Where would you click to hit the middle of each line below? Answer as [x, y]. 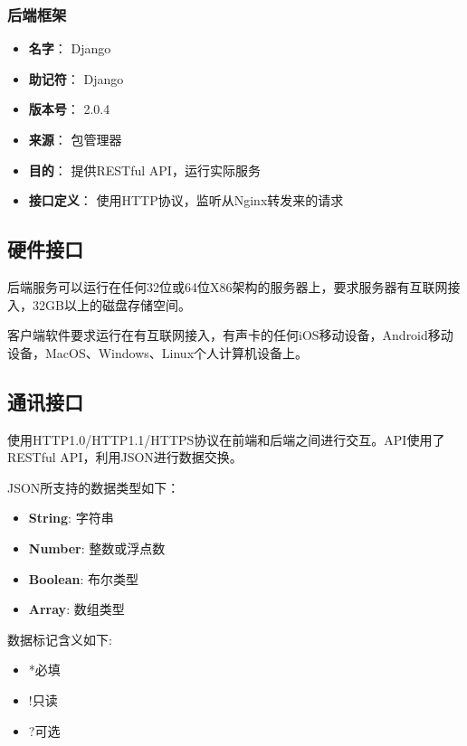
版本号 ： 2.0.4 [69, 109]
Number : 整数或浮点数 [97, 548]
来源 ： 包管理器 [75, 139]
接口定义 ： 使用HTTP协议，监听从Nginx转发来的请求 [186, 200]
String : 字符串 [71, 518]
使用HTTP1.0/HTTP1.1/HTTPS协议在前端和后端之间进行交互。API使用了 [226, 439]
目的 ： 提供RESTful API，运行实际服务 [144, 170]
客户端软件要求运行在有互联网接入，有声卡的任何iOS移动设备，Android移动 [230, 335]
